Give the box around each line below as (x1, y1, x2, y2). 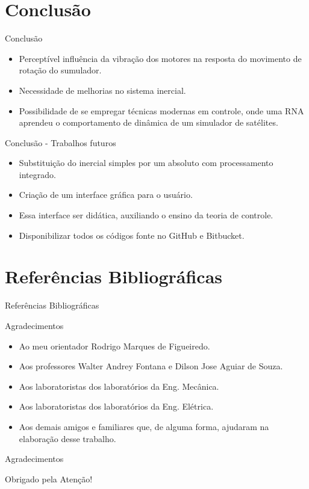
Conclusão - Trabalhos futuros (5, 136, 116, 149)
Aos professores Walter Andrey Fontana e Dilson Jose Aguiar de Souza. (19, 360, 283, 372)
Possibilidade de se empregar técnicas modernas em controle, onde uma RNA (19, 104, 304, 117)
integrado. (19, 168, 56, 180)
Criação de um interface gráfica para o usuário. (19, 188, 193, 201)
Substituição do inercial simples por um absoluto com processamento (19, 156, 273, 169)
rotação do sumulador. (19, 64, 102, 76)
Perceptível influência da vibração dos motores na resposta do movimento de (19, 52, 302, 64)
